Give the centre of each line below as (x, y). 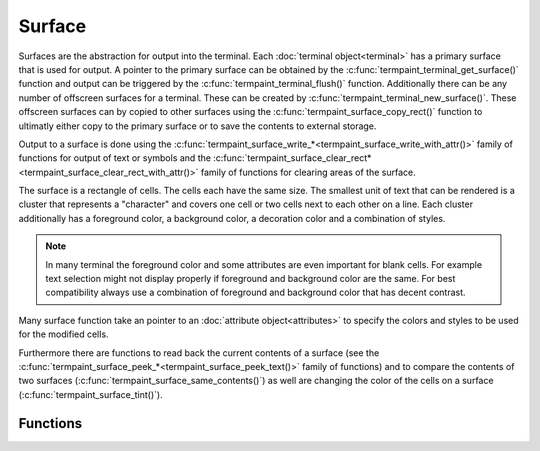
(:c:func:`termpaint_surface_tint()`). (91, 394)
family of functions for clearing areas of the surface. (308, 172)
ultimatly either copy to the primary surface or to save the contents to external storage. (197, 126)
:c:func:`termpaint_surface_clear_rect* (292, 158)
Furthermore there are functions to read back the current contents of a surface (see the (199, 352)
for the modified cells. (63, 334)
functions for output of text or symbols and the (115, 158)
